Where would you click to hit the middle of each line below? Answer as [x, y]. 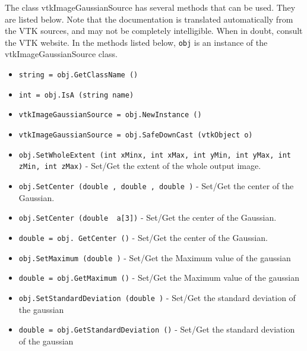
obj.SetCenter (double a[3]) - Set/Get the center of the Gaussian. [148, 217]
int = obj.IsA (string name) [76, 95]
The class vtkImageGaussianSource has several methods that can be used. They [150, 7]
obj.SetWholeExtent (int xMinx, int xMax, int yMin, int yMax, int [155, 155]
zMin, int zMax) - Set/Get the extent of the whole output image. [140, 166]
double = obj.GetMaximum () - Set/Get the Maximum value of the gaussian [159, 278]
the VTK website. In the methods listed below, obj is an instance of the [136, 42]
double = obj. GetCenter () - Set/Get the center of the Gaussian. [143, 237]
